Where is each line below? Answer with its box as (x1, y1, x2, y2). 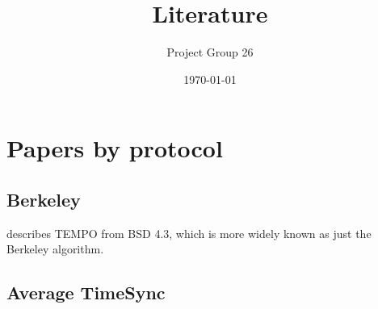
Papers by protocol (6, 132, 223, 165)
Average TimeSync (6, 280, 166, 305)
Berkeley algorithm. (6, 240, 104, 257)
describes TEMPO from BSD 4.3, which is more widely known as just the (6, 224, 372, 241)
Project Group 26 (166, 44, 254, 61)
